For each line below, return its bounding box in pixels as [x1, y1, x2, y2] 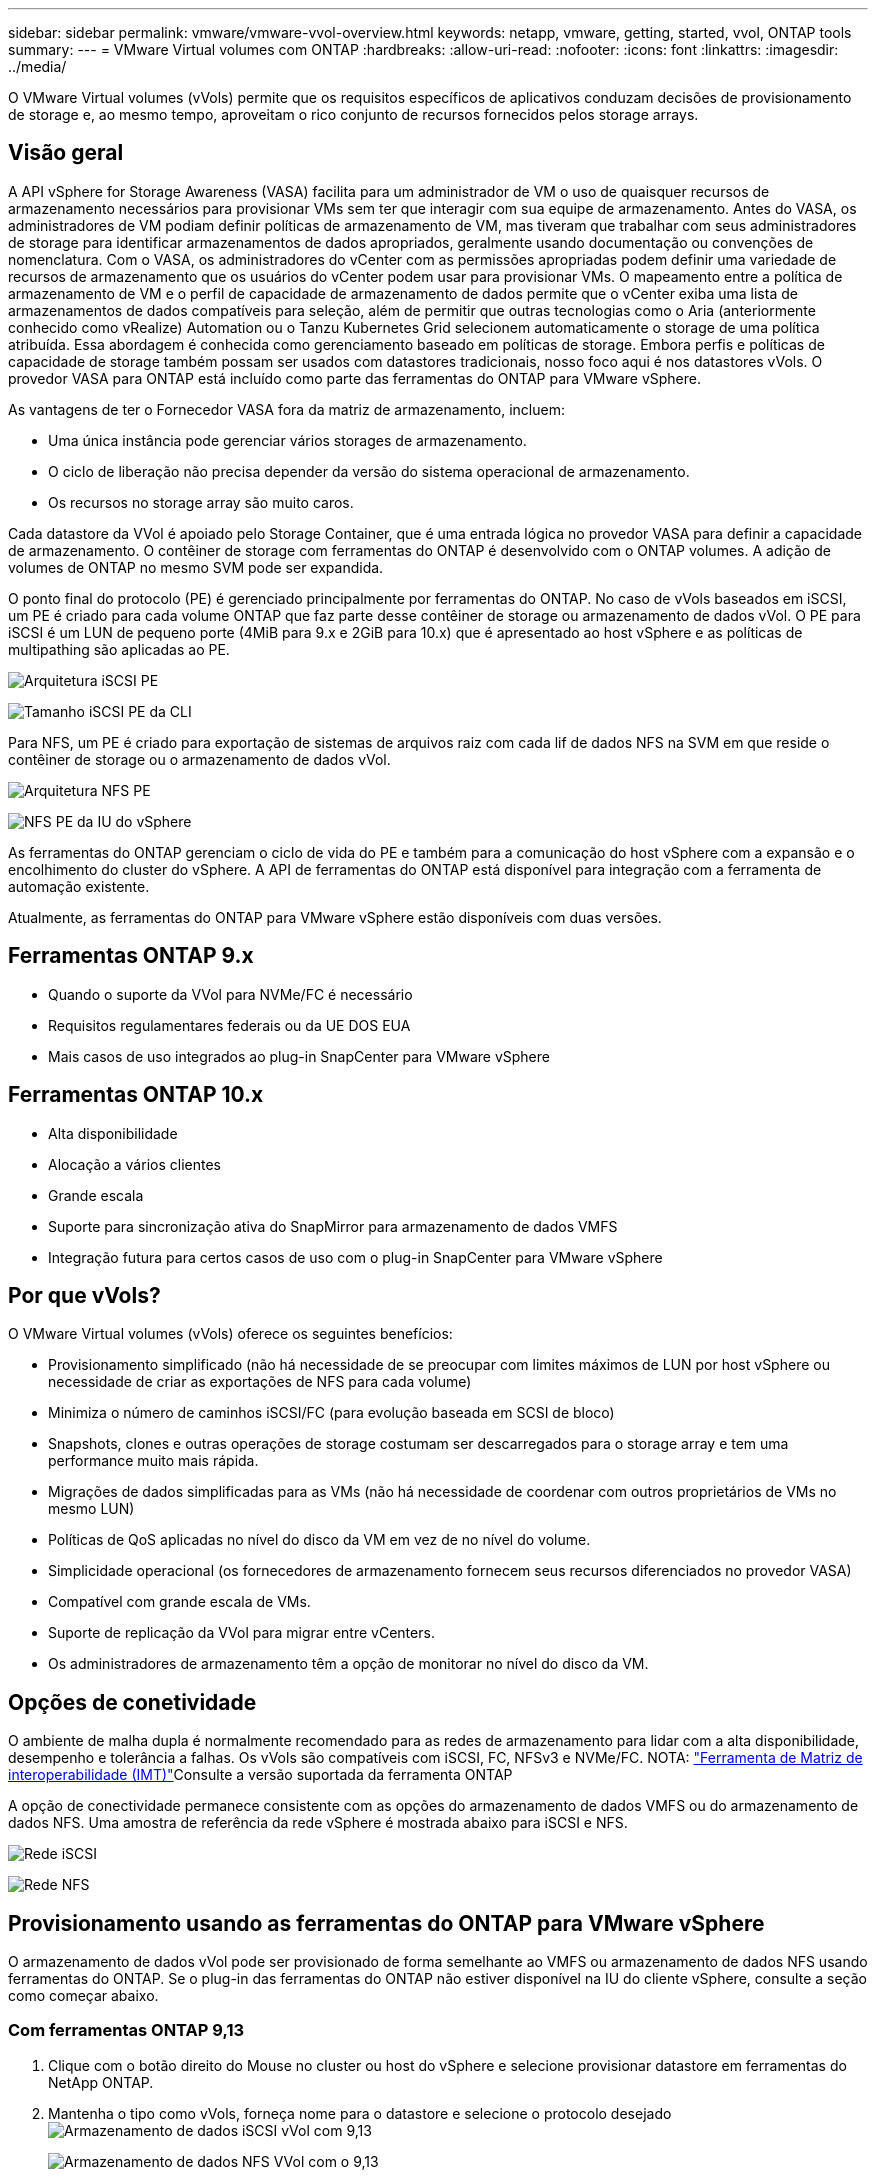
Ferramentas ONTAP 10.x [8, 1082, 264, 1108]
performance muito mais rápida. [48, 1452, 259, 1470]
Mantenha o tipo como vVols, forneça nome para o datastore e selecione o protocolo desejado [48, 2104, 672, 2122]
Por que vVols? [8, 1282, 161, 1308]
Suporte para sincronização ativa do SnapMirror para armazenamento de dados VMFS [48, 1217, 618, 1235]
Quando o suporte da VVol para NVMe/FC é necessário [48, 985, 413, 1003]
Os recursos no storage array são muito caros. [48, 493, 354, 511]
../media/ [8, 58, 67, 75]
